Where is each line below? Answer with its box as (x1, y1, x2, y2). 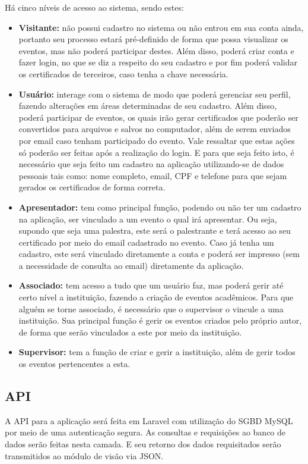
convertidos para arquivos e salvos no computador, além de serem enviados (18, 123, 291, 135)
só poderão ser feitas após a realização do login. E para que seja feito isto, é (18, 146, 294, 158)
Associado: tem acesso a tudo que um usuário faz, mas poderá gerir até (18, 279, 284, 291)
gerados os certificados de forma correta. (18, 181, 166, 193)
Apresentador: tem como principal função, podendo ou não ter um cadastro (18, 200, 301, 213)
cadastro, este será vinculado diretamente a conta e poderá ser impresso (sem (18, 247, 300, 260)
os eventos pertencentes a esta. (18, 358, 131, 370)
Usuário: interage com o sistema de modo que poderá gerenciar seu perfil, (18, 87, 291, 100)
